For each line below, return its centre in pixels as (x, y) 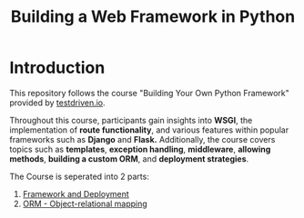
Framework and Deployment (76, 193)
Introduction (57, 68)
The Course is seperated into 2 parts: (80, 176)
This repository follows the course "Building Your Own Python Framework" (149, 93)
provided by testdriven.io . (58, 103)
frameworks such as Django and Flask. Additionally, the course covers (142, 139)
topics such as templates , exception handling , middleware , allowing (140, 149)
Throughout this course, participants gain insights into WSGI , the (131, 120)
